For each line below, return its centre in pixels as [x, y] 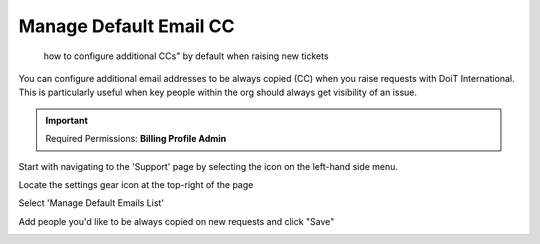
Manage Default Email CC [126, 26]
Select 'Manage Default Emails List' [91, 203]
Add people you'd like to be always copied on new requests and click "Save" [176, 221]
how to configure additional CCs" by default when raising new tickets [186, 56]
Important [67, 120]
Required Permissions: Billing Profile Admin [136, 139]
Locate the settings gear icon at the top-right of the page [136, 184]
